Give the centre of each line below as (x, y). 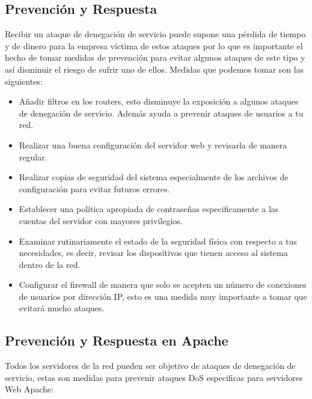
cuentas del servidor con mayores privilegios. (101, 220)
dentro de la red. (50, 264)
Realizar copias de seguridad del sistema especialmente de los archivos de (154, 177)
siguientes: (24, 81)
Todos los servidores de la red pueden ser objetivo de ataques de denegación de (150, 366)
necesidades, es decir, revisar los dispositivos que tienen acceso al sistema (153, 253)
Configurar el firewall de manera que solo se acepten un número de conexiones (163, 285)
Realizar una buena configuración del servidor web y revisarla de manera (153, 145)
